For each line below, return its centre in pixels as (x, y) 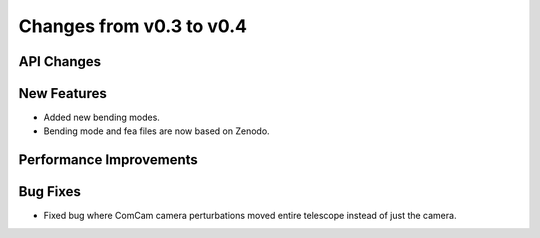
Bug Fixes (50, 191)
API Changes (60, 61)
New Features (62, 93)
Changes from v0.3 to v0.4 (132, 26)
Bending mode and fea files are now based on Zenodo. (156, 131)
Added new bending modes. (101, 117)
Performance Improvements (108, 160)
